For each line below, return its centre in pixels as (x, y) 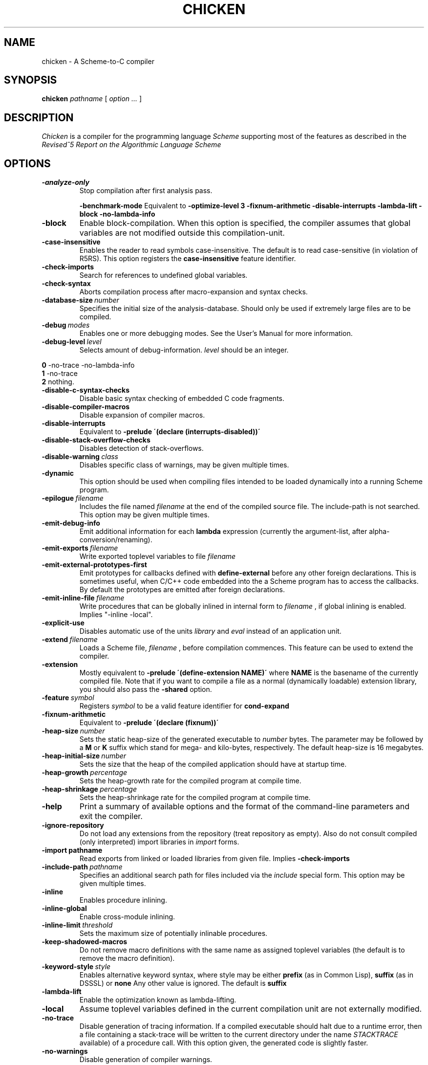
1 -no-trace (60, 374)
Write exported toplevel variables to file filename (158, 556)
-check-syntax (66, 284)
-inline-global (64, 909)
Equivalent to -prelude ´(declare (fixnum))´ (149, 723)
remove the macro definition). (127, 958)
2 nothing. (58, 382)
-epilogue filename (73, 498)
